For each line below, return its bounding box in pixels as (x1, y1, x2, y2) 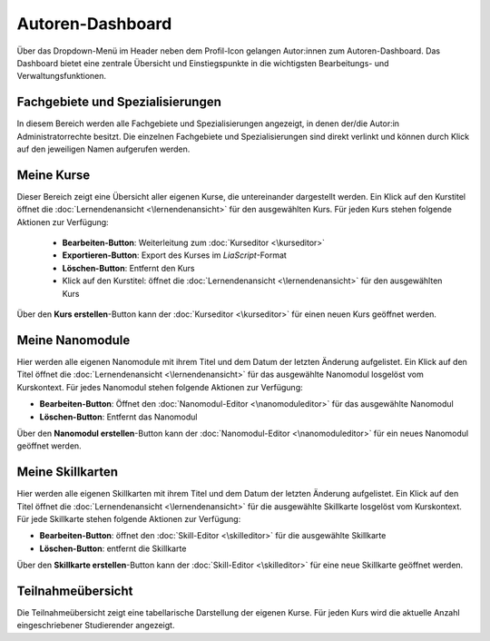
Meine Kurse (16, 167, 91, 182)
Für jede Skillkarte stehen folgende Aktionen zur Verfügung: (16, 513, 241, 524)
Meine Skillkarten (16, 464, 118, 480)
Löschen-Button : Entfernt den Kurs (62, 262, 195, 273)
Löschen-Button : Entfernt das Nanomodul (39, 411, 198, 422)
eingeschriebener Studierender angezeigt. (16, 620, 175, 631)
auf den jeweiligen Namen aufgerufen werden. (16, 143, 191, 154)
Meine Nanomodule (16, 332, 131, 348)
